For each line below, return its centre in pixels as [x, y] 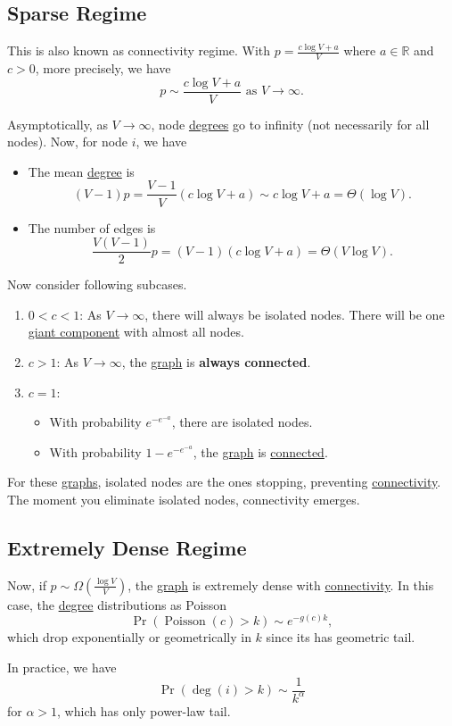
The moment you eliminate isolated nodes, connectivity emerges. [184, 499]
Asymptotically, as [58, 124]
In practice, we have [62, 667]
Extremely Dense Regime [127, 547]
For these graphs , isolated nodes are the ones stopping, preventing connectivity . [224, 482]
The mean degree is [81, 171]
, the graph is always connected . [216, 361]
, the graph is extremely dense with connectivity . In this [281, 584]
